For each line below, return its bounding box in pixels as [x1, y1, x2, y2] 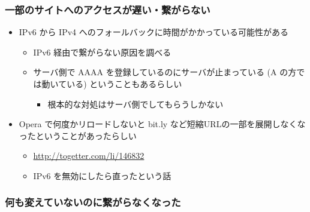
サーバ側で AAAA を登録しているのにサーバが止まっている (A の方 [33, 66, 297, 78]
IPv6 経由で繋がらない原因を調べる [33, 45, 171, 58]
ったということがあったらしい [19, 129, 137, 142]
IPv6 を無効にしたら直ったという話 [33, 169, 171, 182]
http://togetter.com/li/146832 [33, 149, 145, 162]
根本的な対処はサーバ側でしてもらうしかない [47, 97, 224, 110]
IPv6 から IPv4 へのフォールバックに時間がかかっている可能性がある [19, 26, 289, 38]
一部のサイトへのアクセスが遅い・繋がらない [5, 2, 210, 17]
